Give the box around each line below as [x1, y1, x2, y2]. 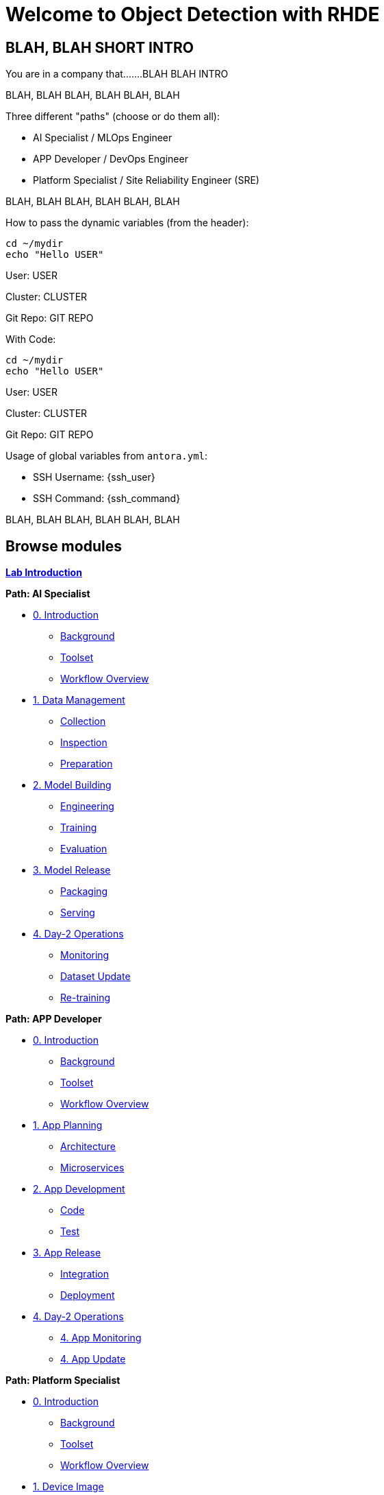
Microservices [60, 1162, 125, 1174]
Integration [60, 1268, 109, 1280]
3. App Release [33, 1247, 101, 1259]
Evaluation [60, 843, 107, 855]
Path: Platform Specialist [5, 1374, 120, 1387]
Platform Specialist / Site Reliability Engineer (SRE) [33, 174, 259, 187]
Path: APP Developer [5, 1013, 102, 1025]
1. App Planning [33, 1119, 103, 1132]
